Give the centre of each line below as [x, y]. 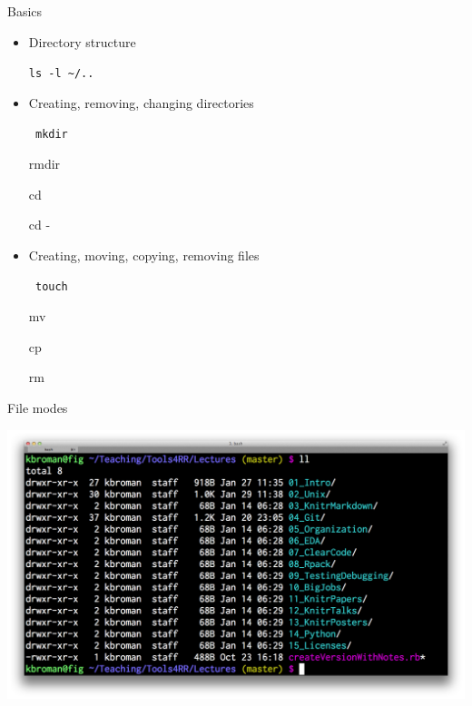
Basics [25, 11]
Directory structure [82, 41]
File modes [38, 407]
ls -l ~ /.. [61, 74]
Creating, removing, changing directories [141, 102]
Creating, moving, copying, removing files [144, 255]
